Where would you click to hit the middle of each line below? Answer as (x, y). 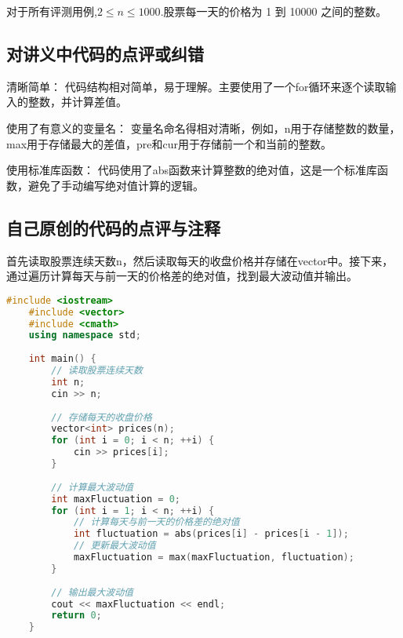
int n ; (68, 382)
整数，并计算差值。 (77, 102)
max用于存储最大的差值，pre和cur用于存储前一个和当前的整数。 (169, 143)
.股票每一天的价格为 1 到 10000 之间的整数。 (274, 11)
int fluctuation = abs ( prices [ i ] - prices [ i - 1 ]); (211, 534)
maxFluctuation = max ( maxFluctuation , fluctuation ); (214, 557)
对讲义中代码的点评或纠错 (105, 53)
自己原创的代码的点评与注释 (113, 227)
